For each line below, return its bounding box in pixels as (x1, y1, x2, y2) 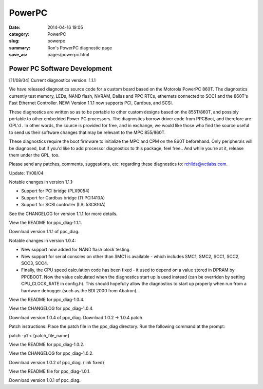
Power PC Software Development (9, 64, 112, 73)
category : (9, 31, 30, 37)
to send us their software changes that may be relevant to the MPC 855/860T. (9, 130, 166, 135)
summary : (9, 44, 31, 51)
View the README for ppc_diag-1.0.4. (9, 296, 85, 303)
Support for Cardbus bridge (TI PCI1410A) (21, 194, 105, 200)
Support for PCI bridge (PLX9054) (21, 188, 90, 194)
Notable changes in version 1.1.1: (9, 179, 74, 185)
